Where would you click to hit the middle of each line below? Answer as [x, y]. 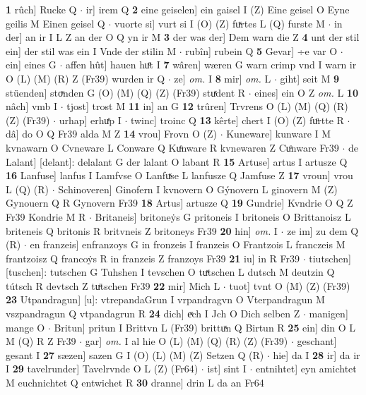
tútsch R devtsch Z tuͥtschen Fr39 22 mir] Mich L [113, 285]
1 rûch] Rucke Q [41, 9]
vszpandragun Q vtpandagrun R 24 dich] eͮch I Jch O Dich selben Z [153, 314]
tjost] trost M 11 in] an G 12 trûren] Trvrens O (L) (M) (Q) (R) [207, 106]
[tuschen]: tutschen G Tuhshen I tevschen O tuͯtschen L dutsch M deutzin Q [170, 272]
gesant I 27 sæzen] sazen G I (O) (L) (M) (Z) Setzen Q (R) [135, 354]
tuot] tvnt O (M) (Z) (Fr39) [290, 285]
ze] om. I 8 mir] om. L [223, 78]
